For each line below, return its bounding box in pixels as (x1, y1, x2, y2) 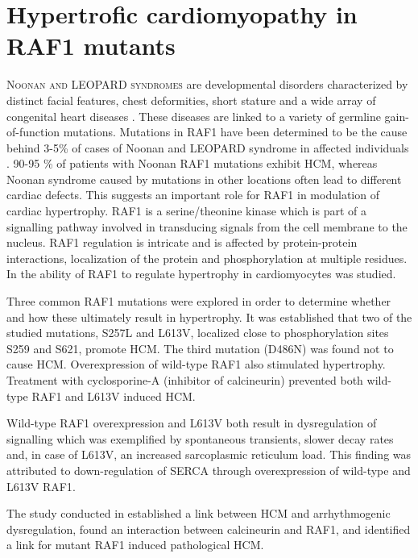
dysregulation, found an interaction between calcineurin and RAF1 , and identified (6, 520, 411, 537)
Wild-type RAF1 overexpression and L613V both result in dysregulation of (6, 414, 377, 431)
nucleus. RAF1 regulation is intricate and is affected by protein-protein (6, 234, 358, 251)
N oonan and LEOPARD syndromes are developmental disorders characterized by (6, 76, 408, 93)
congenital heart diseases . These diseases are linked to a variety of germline (6, 107, 381, 124)
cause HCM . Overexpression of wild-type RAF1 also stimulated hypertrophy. (6, 356, 386, 373)
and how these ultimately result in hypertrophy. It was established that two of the (6, 308, 412, 325)
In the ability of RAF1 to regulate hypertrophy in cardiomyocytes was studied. (6, 265, 396, 282)
